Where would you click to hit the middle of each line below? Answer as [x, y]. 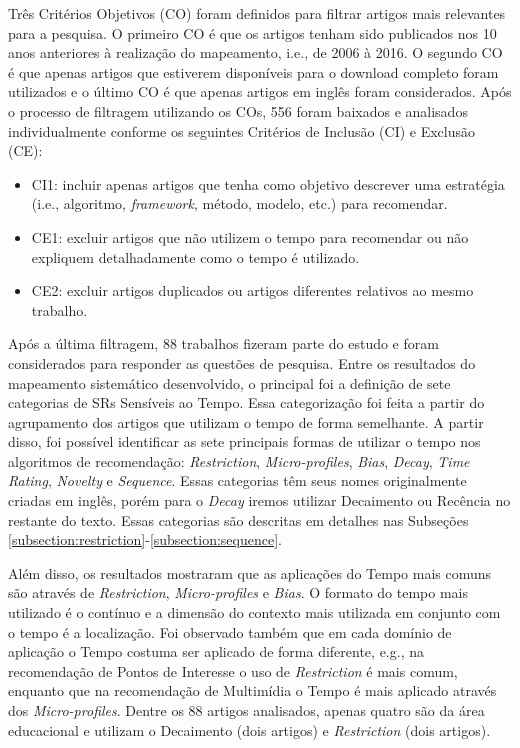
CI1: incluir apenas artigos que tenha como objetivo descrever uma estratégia [268, 183]
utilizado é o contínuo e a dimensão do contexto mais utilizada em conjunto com [254, 612]
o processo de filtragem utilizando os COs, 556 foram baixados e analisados [238, 110]
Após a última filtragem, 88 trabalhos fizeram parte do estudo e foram [223, 343]
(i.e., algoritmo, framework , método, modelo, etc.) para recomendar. [239, 203]
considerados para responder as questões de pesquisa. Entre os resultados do [242, 362]
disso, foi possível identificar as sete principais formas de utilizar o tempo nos [244, 441]
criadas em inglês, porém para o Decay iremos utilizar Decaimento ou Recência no [259, 500]
